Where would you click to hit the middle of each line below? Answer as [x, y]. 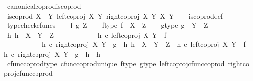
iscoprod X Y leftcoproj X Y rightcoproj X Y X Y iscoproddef [115, 15]
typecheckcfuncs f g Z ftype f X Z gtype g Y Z [108, 25]
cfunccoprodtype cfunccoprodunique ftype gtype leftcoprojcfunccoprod [116, 63]
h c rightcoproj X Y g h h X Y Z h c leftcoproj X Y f [144, 44]
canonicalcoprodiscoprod [44, 6]
